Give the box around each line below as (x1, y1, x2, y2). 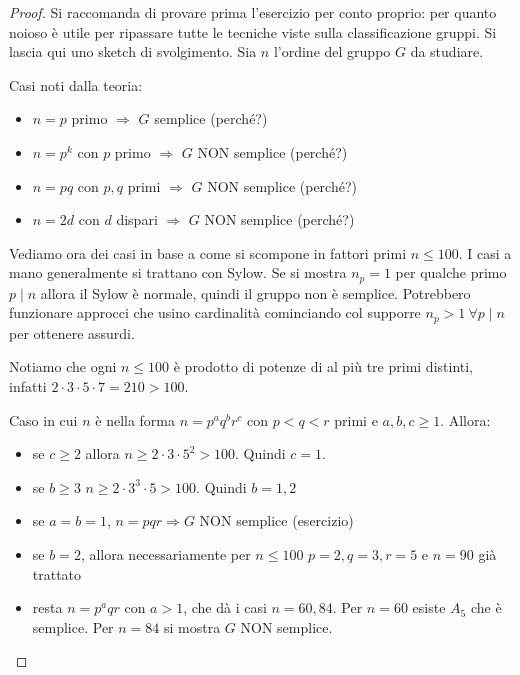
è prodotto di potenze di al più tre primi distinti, (173, 356, 474, 377)
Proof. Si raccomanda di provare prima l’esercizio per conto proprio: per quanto (9, 2, 497, 22)
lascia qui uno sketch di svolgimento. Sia (9, 41, 257, 62)
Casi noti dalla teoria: (9, 74, 143, 95)
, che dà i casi (183, 597, 267, 618)
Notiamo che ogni (9, 356, 117, 377)
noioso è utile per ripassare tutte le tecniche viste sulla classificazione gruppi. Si (9, 21, 497, 42)
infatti (9, 376, 47, 397)
